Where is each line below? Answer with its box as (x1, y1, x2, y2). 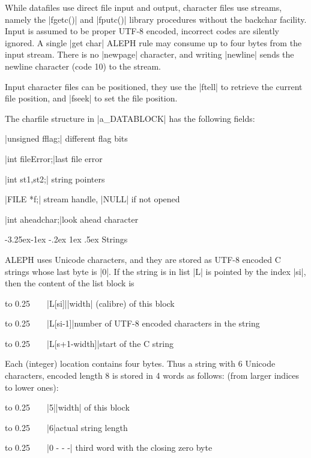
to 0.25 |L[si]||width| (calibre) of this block (5, 297, 175, 309)
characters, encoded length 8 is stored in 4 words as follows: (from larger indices (5, 369, 299, 382)
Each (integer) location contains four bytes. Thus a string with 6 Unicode (5, 357, 276, 370)
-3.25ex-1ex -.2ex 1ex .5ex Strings (5, 233, 128, 246)
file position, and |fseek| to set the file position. (5, 92, 178, 104)
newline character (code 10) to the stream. (5, 59, 161, 72)
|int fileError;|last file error (5, 152, 103, 164)
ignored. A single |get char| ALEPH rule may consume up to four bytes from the (5, 36, 302, 49)
